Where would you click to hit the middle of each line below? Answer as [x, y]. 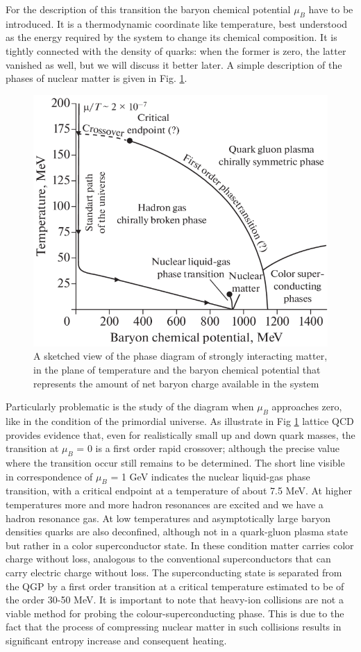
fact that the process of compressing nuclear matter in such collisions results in [174, 627]
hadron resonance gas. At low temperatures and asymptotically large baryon [168, 518]
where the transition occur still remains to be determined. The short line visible [175, 463]
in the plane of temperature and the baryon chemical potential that [177, 370]
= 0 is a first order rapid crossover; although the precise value [208, 448]
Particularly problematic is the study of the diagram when [130, 407]
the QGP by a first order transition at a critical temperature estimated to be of [175, 586]
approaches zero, [307, 407]
